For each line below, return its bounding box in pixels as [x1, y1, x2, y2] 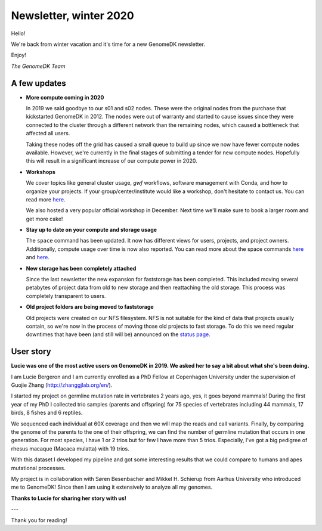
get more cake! [26, 215, 63, 222]
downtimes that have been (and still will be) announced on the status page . [26, 331, 211, 338]
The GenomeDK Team [11, 63, 66, 70]
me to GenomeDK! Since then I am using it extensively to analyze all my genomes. [11, 483, 213, 491]
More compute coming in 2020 [26, 94, 104, 101]
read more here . [26, 195, 66, 203]
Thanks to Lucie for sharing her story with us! [11, 495, 126, 502]
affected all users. [26, 130, 70, 137]
